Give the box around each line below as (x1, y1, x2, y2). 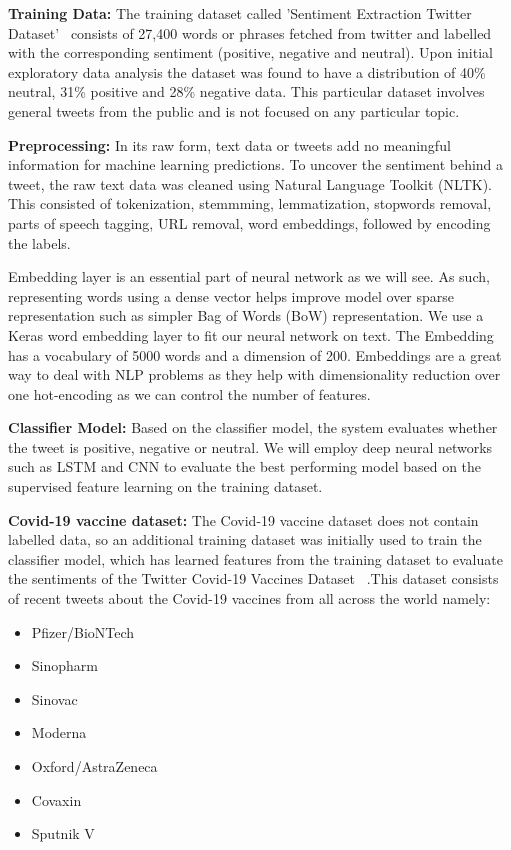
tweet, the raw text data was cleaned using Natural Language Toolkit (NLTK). (8, 173, 492, 194)
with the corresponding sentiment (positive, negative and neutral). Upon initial (8, 42, 493, 63)
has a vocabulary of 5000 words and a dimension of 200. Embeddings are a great (8, 344, 502, 365)
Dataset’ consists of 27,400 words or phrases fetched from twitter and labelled (8, 22, 492, 43)
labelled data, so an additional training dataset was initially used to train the (8, 529, 482, 550)
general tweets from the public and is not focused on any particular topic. (8, 100, 460, 121)
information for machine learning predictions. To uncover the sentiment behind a (8, 154, 504, 175)
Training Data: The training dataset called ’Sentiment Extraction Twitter (8, 3, 472, 23)
